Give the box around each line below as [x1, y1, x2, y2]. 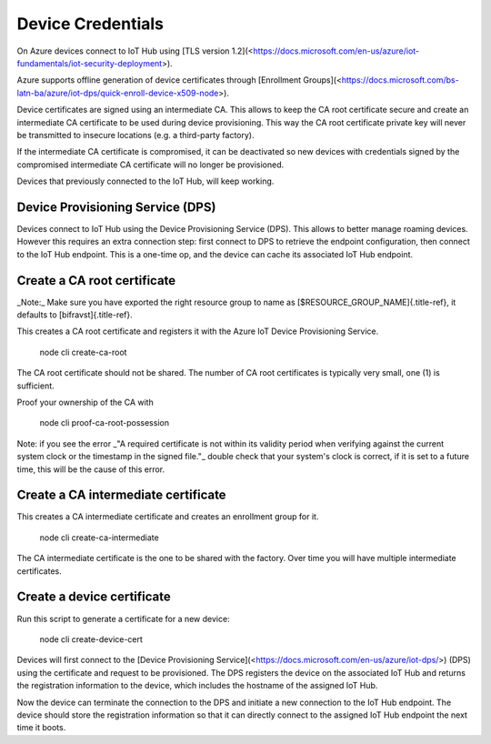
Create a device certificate [16, 589, 172, 605]
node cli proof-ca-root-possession [39, 417, 170, 428]
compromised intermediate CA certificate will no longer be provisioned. [16, 159, 285, 170]
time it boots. [16, 722, 66, 733]
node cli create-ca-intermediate [39, 532, 159, 543]
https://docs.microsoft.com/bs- [341, 75, 459, 85]
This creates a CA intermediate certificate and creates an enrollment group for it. [16, 511, 319, 522]
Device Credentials [16, 14, 164, 34]
